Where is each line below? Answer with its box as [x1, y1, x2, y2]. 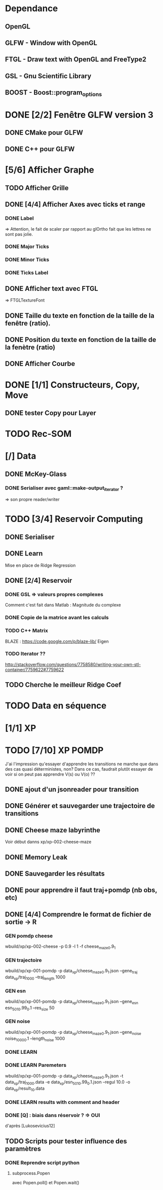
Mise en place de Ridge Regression [5, 562, 76, 568]
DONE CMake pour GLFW [5, 128, 84, 137]
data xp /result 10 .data [5, 1085, 45, 1093]
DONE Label [5, 215, 34, 222]
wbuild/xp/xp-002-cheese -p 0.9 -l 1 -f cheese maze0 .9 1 [5, 943, 116, 950]
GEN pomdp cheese [5, 932, 53, 939]
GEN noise [5, 1018, 31, 1025]
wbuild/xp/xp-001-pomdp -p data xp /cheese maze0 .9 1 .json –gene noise [5, 1029, 142, 1036]
